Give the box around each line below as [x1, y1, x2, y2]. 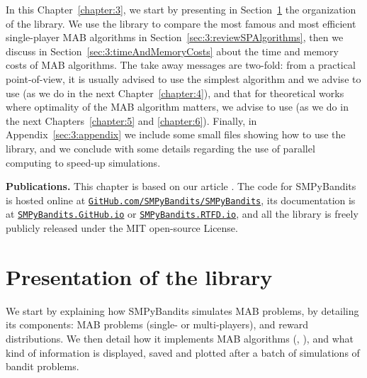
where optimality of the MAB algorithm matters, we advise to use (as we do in [6, 99, 349, 114]
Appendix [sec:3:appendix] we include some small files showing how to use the [6, 127, 346, 142]
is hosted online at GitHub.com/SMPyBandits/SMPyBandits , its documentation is [6, 192, 356, 207]
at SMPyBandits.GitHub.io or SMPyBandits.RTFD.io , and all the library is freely [6, 206, 358, 221]
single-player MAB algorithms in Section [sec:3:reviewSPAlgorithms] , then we [6, 30, 344, 45]
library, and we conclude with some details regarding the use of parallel [6, 140, 315, 155]
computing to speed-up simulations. [6, 155, 161, 169]
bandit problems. [6, 359, 79, 374]
